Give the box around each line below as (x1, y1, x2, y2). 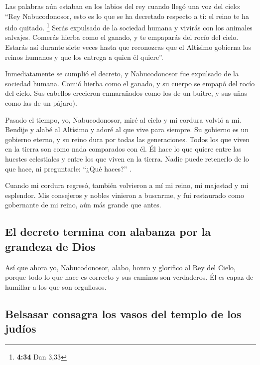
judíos (5, 321, 36, 336)
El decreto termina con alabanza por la (5, 224, 211, 239)
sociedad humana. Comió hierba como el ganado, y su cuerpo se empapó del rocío (5, 78, 255, 88)
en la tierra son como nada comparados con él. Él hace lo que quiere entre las (5, 144, 242, 154)
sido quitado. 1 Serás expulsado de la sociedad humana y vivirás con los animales (5, 21, 253, 32)
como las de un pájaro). (5, 98, 77, 108)
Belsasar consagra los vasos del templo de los (5, 306, 242, 321)
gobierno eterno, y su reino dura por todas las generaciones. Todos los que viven (5, 134, 250, 144)
